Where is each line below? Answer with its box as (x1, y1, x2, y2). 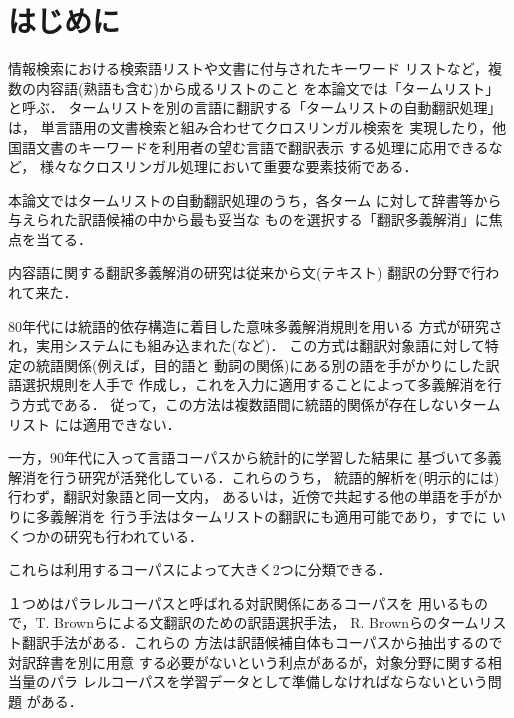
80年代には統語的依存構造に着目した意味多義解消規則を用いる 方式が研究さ (8, 315, 503, 336)
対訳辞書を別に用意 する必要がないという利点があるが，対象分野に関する (8, 651, 488, 672)
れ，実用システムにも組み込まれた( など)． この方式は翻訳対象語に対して (8, 335, 485, 356)
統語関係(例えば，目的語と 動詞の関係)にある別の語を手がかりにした (35, 354, 486, 375)
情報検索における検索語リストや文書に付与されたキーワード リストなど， (8, 58, 488, 79)
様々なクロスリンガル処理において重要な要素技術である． (39, 156, 418, 177)
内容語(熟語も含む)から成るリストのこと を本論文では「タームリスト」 (35, 77, 500, 98)
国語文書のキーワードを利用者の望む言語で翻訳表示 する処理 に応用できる (8, 136, 489, 157)
